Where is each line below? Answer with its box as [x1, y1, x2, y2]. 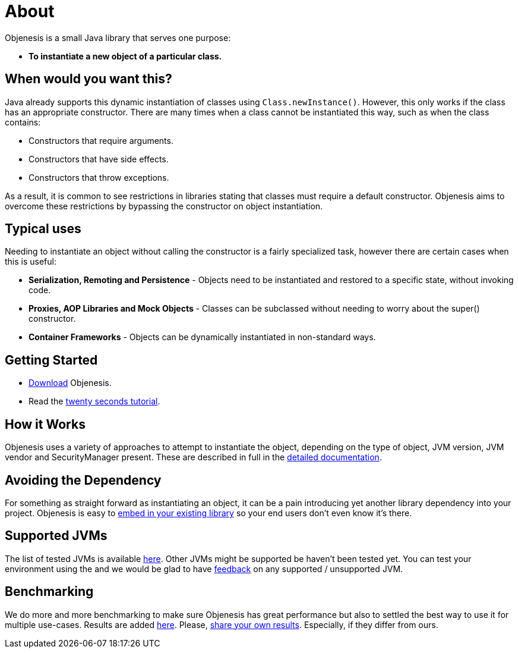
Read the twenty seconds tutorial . [29, 396, 160, 407]
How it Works [5, 416, 86, 432]
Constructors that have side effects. [29, 153, 169, 164]
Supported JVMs [5, 528, 108, 544]
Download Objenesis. [29, 378, 112, 388]
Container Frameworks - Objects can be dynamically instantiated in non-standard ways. [29, 332, 376, 343]
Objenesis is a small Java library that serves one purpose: [5, 32, 231, 43]
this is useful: [5, 256, 57, 267]
